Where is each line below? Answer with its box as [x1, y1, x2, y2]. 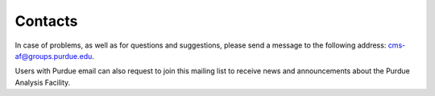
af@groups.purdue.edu [14, 51, 93, 61]
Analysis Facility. [14, 77, 71, 87]
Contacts [14, 12, 78, 30]
